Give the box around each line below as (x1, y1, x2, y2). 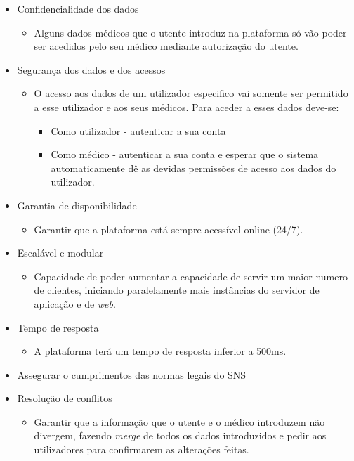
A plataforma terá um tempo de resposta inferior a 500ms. (34, 344, 287, 358)
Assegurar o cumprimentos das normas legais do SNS (17, 367, 247, 382)
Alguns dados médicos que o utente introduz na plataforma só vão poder (34, 25, 347, 39)
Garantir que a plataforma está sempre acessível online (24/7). (34, 221, 303, 236)
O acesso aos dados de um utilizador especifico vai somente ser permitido (34, 86, 348, 100)
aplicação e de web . (34, 296, 116, 311)
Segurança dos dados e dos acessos (17, 62, 166, 77)
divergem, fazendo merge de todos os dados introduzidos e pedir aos (34, 428, 327, 443)
